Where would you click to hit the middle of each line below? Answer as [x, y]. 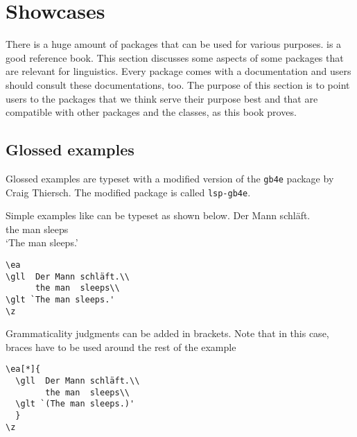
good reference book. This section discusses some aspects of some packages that [175, 57]
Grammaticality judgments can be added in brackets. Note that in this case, [167, 333]
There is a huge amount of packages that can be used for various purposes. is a [174, 44]
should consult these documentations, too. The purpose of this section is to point [178, 84]
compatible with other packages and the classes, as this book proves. [151, 112]
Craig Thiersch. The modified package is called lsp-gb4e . [128, 192]
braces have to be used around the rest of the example [121, 346]
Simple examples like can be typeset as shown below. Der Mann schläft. [158, 215]
